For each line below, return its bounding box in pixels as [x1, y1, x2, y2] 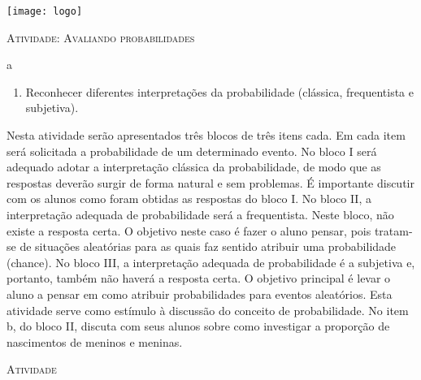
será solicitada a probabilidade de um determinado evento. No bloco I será [7, 142, 377, 159]
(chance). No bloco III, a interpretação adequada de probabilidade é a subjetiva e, [7, 253, 415, 270]
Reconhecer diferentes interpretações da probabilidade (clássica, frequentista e [25, 83, 414, 100]
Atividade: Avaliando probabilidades [7, 28, 195, 45]
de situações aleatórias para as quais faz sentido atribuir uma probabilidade [20, 238, 397, 255]
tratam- [374, 222, 413, 239]
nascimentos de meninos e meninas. [7, 333, 183, 350]
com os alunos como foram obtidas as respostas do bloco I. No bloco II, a [7, 190, 371, 207]
